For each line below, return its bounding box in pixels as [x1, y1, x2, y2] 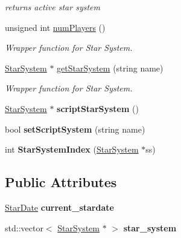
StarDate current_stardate [5, 200, 114, 213]
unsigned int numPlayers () [5, 21, 106, 33]
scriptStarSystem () [57, 102, 139, 114]
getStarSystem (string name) [57, 61, 164, 74]
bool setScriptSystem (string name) [5, 122, 145, 135]
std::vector [5, 221, 43, 234]
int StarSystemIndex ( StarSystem [5, 143, 139, 156]
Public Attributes [5, 173, 117, 191]
